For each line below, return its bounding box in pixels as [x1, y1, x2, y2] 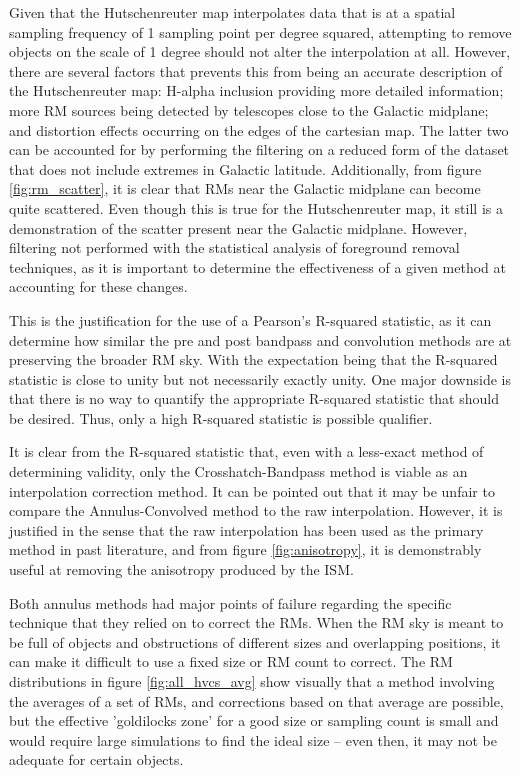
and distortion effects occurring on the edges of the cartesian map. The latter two [9, 119, 509, 140]
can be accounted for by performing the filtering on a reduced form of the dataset [9, 139, 510, 160]
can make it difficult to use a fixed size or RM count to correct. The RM [9, 651, 453, 672]
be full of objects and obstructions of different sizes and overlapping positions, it [9, 631, 501, 652]
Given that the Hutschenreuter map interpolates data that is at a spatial [9, 2, 456, 22]
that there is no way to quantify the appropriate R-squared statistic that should [9, 388, 499, 409]
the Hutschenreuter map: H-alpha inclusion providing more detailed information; [9, 80, 504, 101]
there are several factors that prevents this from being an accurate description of [9, 60, 503, 81]
